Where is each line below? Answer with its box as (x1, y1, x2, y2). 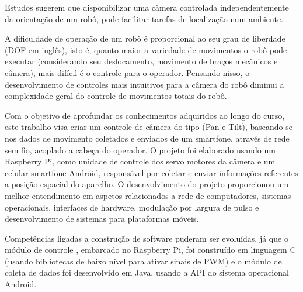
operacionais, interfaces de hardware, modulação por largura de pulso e (5, 201, 259, 213)
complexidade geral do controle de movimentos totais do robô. (5, 90, 227, 102)
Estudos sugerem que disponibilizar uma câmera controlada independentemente (5, 1, 289, 13)
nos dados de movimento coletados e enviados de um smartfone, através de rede (5, 132, 290, 144)
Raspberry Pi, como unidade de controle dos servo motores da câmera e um (5, 155, 276, 167)
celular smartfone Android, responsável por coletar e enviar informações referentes (5, 166, 298, 178)
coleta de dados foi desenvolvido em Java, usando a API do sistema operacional (5, 266, 289, 279)
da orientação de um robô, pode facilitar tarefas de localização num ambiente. (5, 12, 284, 25)
